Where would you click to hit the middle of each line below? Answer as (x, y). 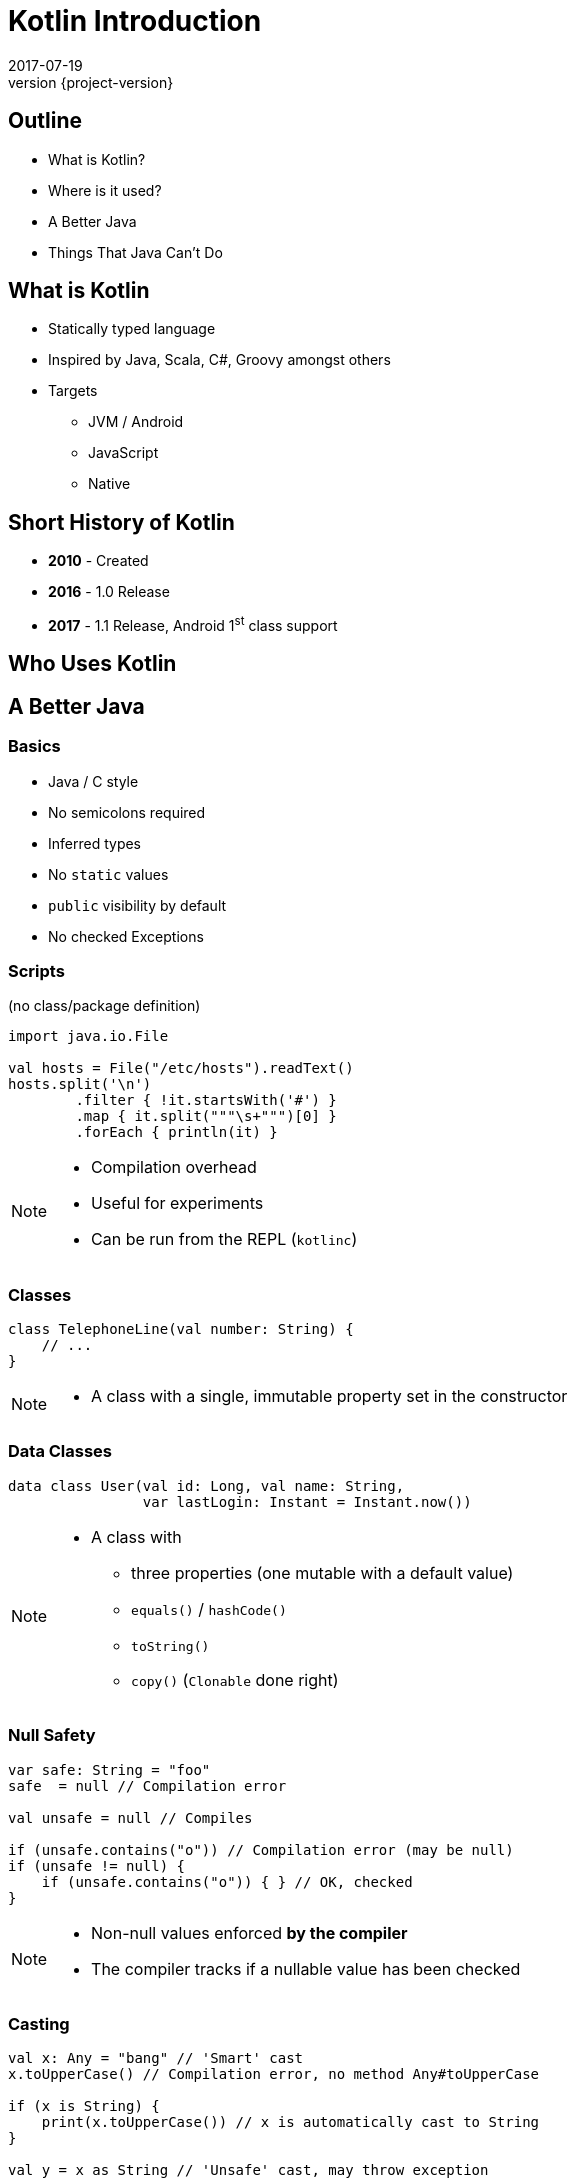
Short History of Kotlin (121, 522)
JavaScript (123, 453)
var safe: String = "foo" (109, 1769)
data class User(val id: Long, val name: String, (206, 1485)
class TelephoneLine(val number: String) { (181, 1329)
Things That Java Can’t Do (135, 252)
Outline (45, 121)
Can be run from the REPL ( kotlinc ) (224, 1239)
